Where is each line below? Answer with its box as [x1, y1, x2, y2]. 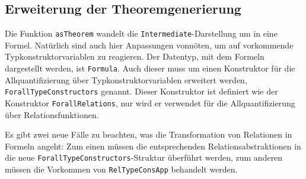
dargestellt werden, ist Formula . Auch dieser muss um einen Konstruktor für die [5, 62, 295, 74]
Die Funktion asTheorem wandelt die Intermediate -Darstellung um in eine [5, 27, 278, 40]
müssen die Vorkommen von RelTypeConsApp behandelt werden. [5, 163, 238, 175]
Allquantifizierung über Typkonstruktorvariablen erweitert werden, [5, 73, 247, 86]
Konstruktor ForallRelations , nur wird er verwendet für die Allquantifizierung [5, 96, 295, 109]
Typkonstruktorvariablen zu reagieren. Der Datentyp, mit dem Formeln [5, 50, 264, 63]
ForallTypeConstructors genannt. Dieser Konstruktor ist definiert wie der [5, 85, 278, 97]
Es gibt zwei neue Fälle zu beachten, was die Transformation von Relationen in [5, 128, 292, 141]
